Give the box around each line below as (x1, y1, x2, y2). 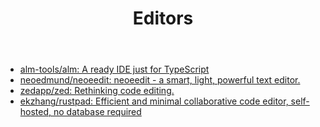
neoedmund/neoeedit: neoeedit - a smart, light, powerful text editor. (19, 74, 301, 86)
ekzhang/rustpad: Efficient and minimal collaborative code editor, (19, 95, 289, 107)
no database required (53, 106, 142, 118)
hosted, (19, 106, 52, 118)
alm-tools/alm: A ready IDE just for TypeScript (19, 63, 210, 76)
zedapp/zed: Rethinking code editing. (19, 85, 175, 97)
